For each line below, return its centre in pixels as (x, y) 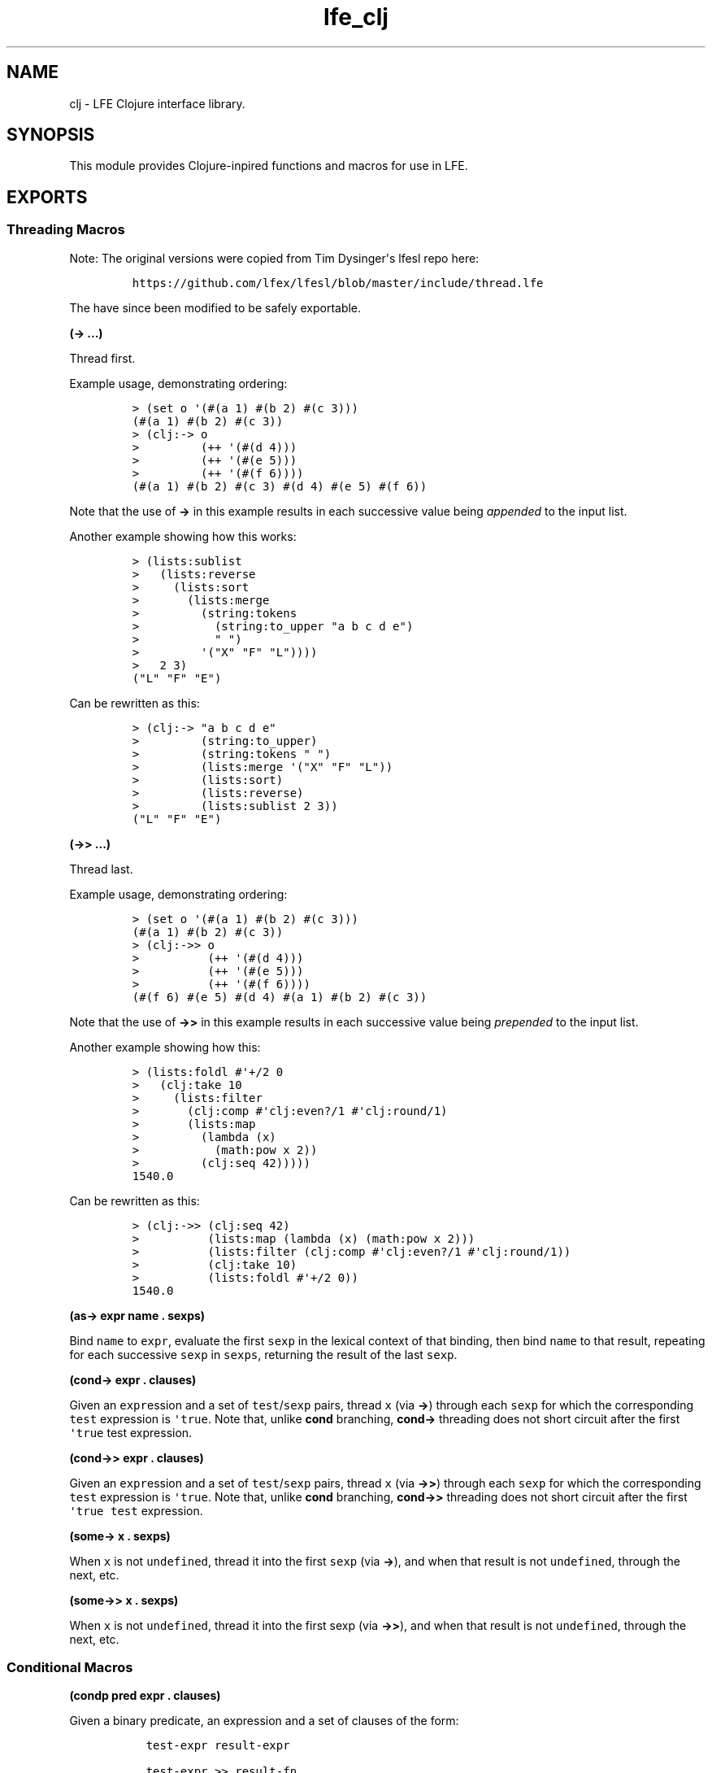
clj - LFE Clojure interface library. (157, 103)
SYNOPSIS (51, 135)
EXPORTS (47, 197)
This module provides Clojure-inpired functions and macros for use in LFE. (269, 166)
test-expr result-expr (218, 1746)
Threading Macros (66, 230)
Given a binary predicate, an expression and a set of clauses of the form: (264, 1721)
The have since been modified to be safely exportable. (215, 307)
